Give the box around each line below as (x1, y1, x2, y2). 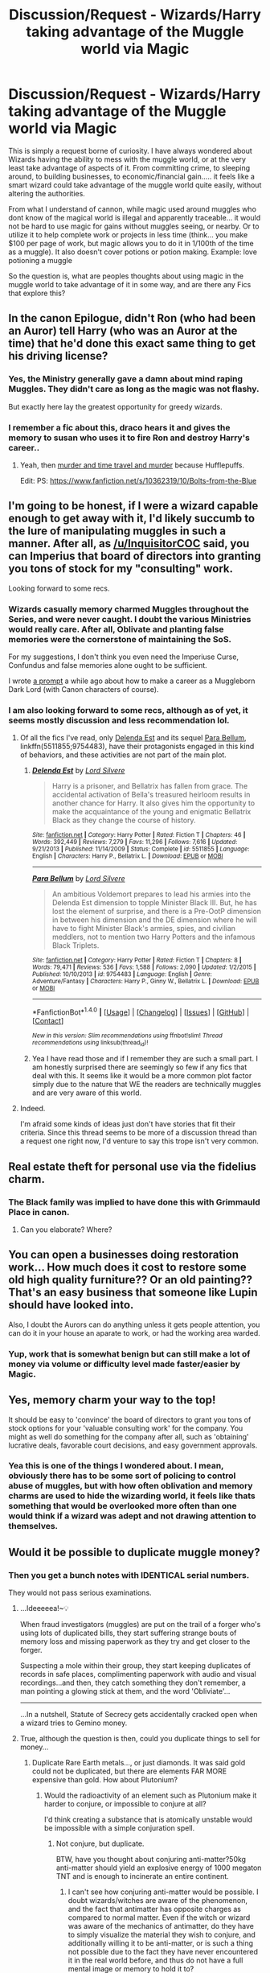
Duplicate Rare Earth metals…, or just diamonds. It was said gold (31, 1758, 246, 1768)
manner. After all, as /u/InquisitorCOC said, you (8, 537, 250, 550)
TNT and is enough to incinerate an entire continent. (55, 1872, 229, 1881)
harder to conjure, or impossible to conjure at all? (43, 1799, 207, 1809)
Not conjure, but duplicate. (55, 1839, 145, 1848)
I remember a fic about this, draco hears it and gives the (8, 422, 231, 433)
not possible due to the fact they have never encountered (67, 1947, 259, 1957)
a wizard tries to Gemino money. (19, 1718, 128, 1728)
